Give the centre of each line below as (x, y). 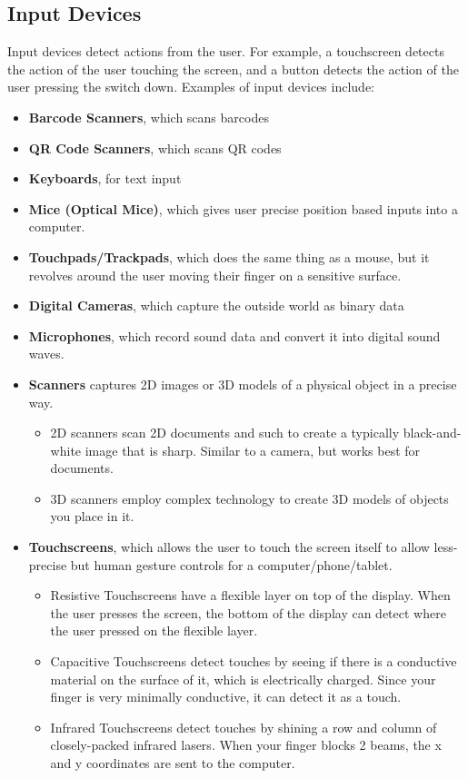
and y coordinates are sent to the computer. (173, 763)
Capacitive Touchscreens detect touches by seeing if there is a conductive (254, 661)
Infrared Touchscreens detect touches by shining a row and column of (244, 727)
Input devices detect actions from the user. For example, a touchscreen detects (226, 51)
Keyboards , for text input (105, 178)
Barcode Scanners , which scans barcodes (149, 117)
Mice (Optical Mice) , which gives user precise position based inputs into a (243, 208)
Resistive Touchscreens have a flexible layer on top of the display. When (250, 595)
